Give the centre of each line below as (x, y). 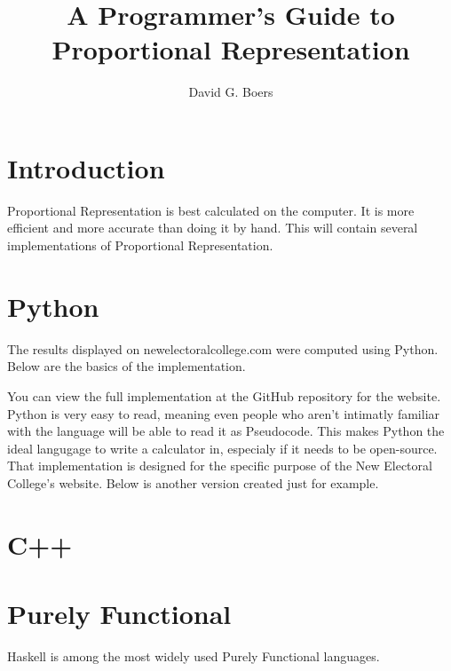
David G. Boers (231, 92)
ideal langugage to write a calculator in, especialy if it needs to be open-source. (222, 448)
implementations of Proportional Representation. (140, 245)
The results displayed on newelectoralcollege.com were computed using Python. (223, 348)
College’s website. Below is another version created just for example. (193, 482)
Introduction (86, 167)
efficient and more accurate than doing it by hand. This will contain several (213, 228)
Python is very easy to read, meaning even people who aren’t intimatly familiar (224, 413)
